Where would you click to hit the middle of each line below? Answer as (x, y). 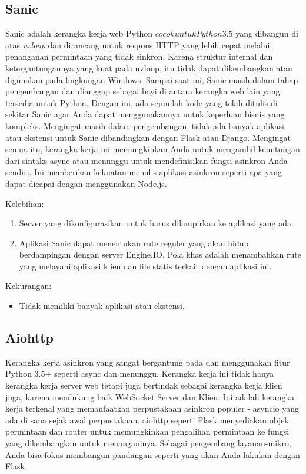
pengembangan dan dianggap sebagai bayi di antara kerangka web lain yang (143, 91)
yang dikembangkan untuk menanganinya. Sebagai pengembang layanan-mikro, (148, 443)
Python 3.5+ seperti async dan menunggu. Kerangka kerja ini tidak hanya (140, 373)
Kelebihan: (25, 203)
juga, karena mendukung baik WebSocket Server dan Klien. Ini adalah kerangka (150, 396)
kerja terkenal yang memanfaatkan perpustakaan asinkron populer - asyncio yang (152, 408)
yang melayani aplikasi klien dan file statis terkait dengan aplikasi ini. (145, 266)
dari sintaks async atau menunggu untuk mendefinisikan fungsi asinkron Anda (147, 160)
